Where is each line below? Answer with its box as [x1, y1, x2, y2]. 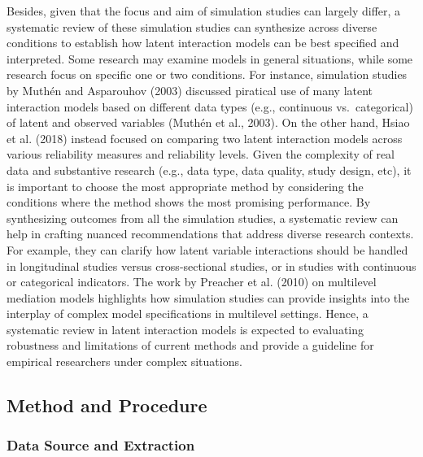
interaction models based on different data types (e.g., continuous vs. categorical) [7, 98, 413, 115]
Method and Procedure [7, 393, 207, 418]
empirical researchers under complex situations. [7, 353, 242, 370]
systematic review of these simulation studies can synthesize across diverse [7, 18, 377, 35]
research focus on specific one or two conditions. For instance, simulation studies [7, 66, 408, 83]
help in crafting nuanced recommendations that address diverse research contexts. [7, 225, 414, 242]
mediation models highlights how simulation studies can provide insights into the [7, 289, 410, 306]
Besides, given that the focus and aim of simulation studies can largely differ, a [7, 2, 401, 19]
